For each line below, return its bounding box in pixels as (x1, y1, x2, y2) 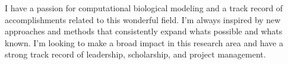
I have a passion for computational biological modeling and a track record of (5, 2, 283, 14)
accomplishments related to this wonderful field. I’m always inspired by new (5, 13, 281, 25)
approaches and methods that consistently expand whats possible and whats (5, 25, 283, 37)
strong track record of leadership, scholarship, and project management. (5, 48, 266, 60)
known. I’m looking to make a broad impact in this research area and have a (5, 36, 283, 49)
